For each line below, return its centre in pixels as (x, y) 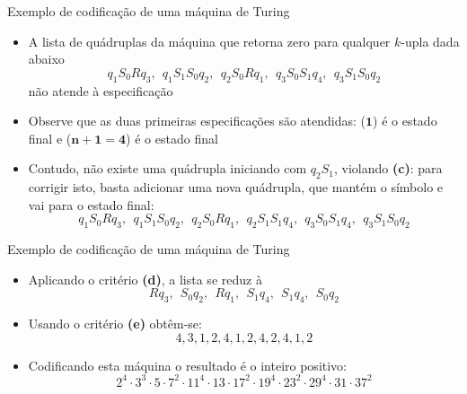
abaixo (46, 59)
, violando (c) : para (388, 168)
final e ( (50, 138)
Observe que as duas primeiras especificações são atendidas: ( (197, 121)
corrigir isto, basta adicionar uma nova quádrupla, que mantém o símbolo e (236, 187)
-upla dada (430, 41)
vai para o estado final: (91, 204)
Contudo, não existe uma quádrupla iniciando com (167, 168)
